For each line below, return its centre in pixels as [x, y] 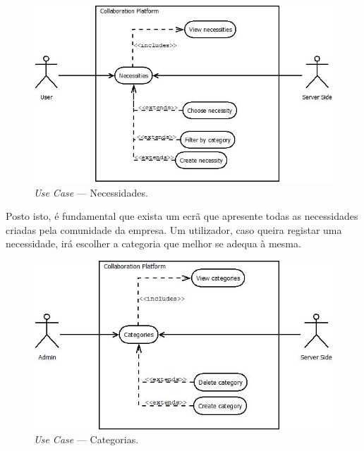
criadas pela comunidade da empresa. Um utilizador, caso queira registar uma [174, 229]
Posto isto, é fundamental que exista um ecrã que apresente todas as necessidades [182, 216]
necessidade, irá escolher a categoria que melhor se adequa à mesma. [153, 243]
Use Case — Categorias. [86, 439]
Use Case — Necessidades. [91, 192]
